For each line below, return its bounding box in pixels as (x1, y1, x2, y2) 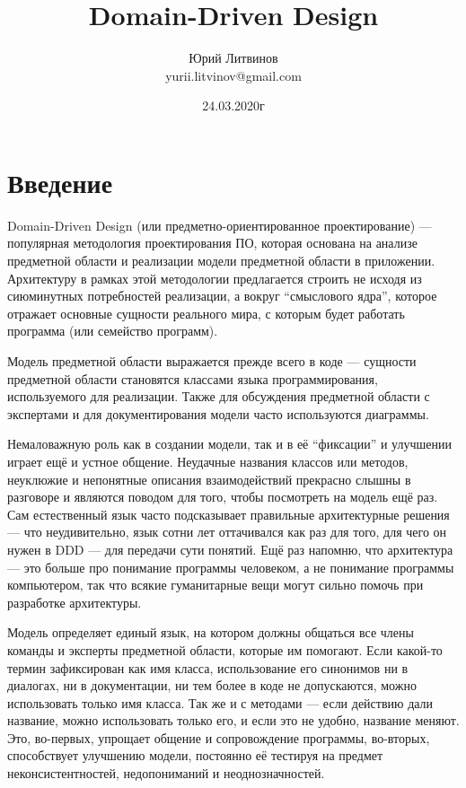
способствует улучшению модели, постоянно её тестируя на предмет (7, 746, 383, 765)
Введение (7, 163, 113, 200)
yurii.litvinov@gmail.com (165, 66, 302, 84)
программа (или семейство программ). (7, 321, 218, 340)
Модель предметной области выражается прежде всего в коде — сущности (7, 352, 417, 370)
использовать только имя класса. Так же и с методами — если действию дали (7, 693, 434, 712)
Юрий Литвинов (189, 48, 278, 67)
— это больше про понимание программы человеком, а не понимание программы (7, 557, 454, 576)
